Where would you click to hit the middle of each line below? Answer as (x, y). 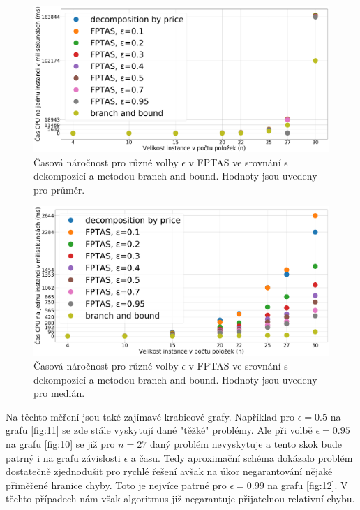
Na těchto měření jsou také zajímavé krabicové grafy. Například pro (150, 416)
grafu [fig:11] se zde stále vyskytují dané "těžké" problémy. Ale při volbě (159, 430)
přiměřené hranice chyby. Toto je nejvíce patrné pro (116, 484)
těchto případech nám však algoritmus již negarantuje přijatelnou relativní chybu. (180, 498)
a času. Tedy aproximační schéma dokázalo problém (242, 457)
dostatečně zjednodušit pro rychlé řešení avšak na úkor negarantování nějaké (169, 471)
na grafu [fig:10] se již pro (60, 443)
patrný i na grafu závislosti (63, 457)
